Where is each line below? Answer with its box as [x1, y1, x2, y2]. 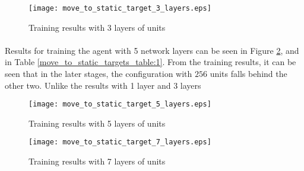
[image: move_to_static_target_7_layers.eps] [28, 138, 211, 147]
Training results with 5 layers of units [28, 117, 166, 129]
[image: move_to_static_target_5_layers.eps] [28, 100, 211, 109]
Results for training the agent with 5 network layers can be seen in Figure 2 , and [5, 44, 299, 56]
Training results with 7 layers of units [28, 155, 166, 167]
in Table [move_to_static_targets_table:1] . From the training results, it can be [5, 56, 296, 68]
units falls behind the [210, 67, 287, 80]
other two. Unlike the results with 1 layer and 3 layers [5, 79, 201, 91]
